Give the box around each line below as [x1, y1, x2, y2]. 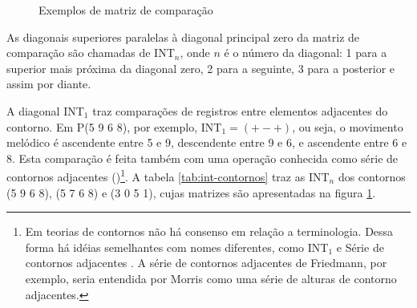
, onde [180, 44, 210, 61]
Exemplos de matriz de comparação [38, 2, 213, 18]
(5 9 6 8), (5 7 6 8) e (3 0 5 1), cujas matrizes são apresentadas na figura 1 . [6, 184, 376, 201]
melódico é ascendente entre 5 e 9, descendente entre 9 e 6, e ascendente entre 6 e [6, 134, 407, 151]
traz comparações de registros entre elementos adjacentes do [92, 102, 388, 119]
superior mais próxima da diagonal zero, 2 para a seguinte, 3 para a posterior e [6, 59, 395, 76]
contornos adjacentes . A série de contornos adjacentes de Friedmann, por [25, 254, 387, 271]
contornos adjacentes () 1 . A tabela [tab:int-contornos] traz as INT [6, 166, 330, 184]
